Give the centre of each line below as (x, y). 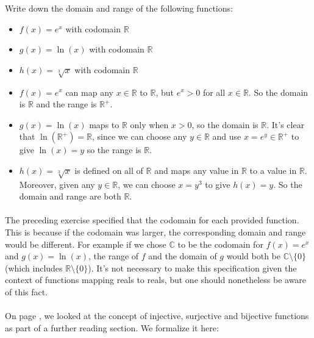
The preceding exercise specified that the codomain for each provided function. (152, 220)
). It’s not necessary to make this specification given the (192, 268)
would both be (254, 256)
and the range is (66, 104)
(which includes (34, 268)
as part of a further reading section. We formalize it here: (112, 327)
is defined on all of (109, 170)
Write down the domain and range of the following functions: (119, 8)
